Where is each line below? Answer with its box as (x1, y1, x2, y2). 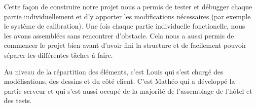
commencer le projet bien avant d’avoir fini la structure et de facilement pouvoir (4, 40, 247, 50)
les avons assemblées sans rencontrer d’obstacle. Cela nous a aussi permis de (4, 30, 234, 40)
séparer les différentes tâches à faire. (4, 49, 113, 60)
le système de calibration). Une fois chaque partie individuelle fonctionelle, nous (4, 21, 245, 31)
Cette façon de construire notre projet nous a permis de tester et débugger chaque (4, 1, 252, 11)
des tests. (4, 95, 32, 106)
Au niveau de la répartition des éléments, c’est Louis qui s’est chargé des (4, 66, 223, 76)
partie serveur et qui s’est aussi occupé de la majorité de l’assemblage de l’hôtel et (4, 85, 253, 96)
